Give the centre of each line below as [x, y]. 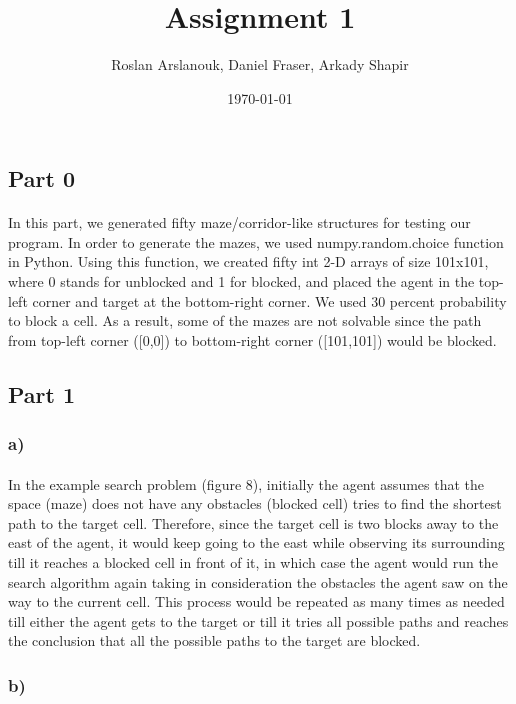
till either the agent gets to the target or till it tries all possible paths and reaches [258, 620]
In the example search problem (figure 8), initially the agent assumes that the [246, 483]
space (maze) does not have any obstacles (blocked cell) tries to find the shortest [255, 503]
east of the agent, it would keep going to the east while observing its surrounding [256, 542]
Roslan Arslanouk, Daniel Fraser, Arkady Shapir [260, 64]
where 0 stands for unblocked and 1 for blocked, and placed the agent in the [241, 281]
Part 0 [42, 178]
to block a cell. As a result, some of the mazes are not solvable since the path [245, 320]
